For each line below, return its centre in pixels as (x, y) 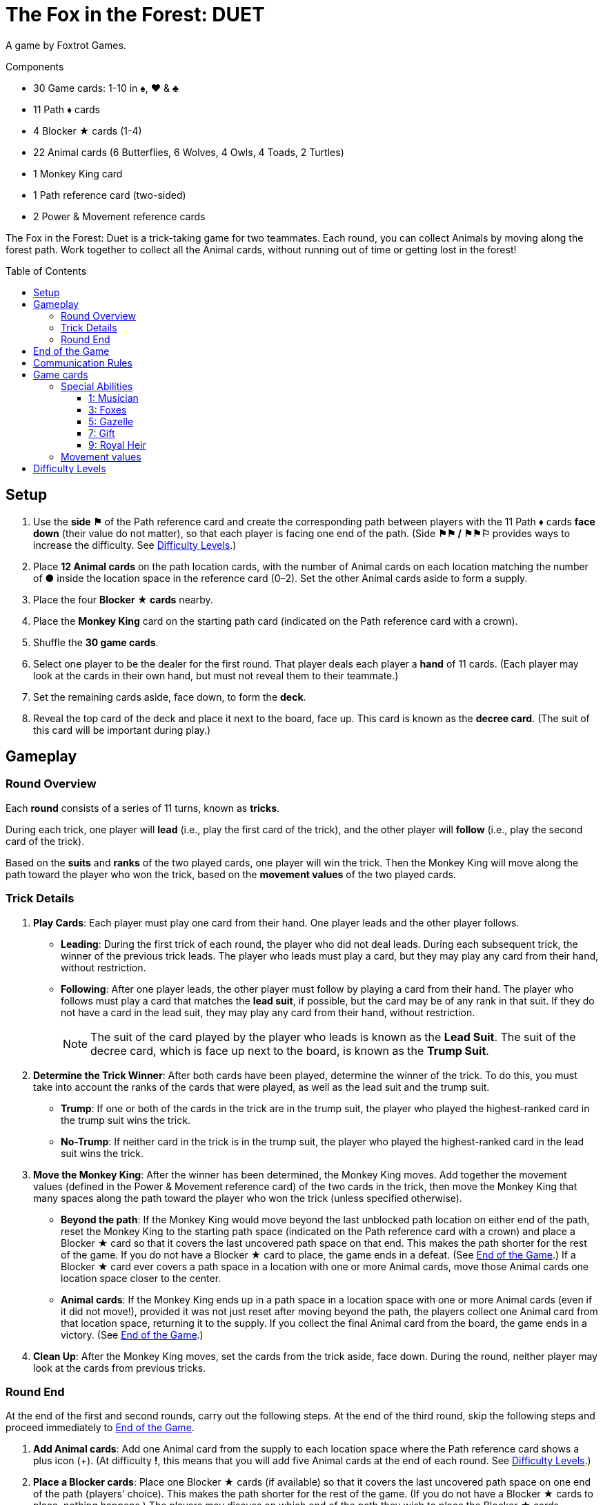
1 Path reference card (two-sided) (110, 195)
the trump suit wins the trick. (126, 1120)
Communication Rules (83, 362)
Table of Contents (46, 271)
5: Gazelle (111, 421)
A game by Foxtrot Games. (66, 45)
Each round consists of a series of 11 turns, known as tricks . (143, 808)
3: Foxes (108, 409)
